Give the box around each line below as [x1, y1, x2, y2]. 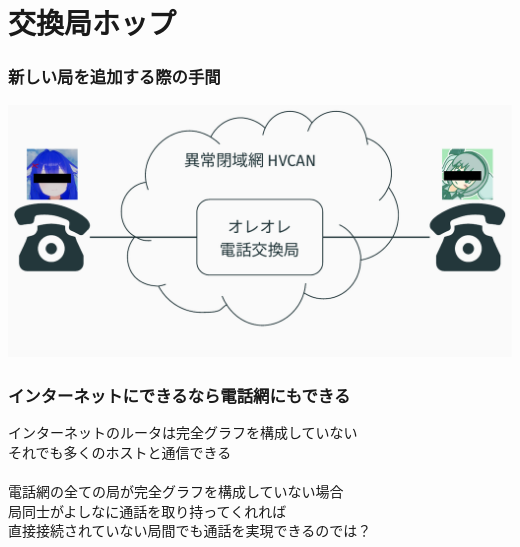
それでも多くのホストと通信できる [8, 442, 232, 462]
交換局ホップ [8, 2, 177, 43]
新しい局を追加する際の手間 [8, 64, 221, 89]
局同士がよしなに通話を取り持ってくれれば [8, 500, 287, 521]
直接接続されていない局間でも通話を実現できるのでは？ [8, 520, 372, 541]
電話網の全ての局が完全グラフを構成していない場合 [8, 481, 344, 502]
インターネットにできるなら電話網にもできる [8, 383, 351, 408]
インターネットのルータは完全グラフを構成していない [8, 422, 358, 443]
